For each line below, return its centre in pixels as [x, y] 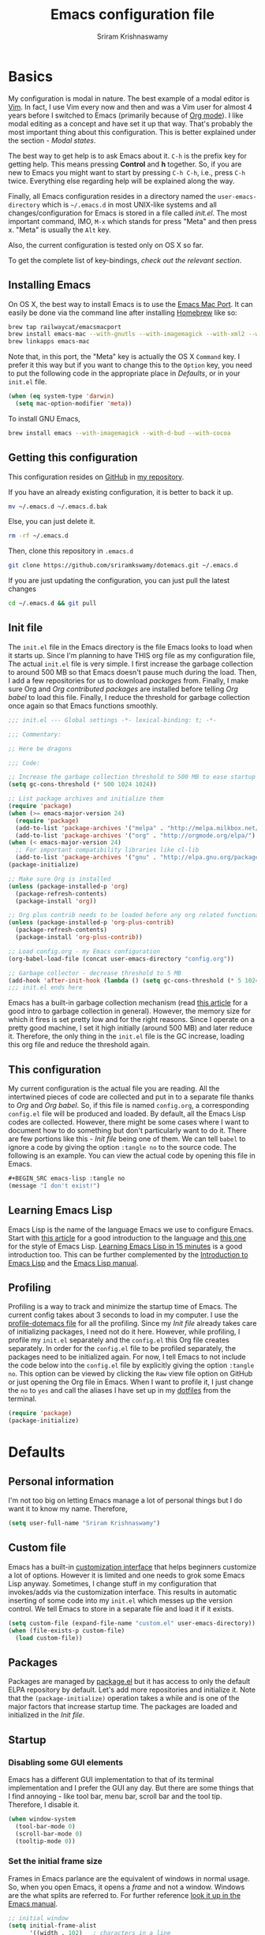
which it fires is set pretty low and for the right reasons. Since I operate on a [131, 1020]
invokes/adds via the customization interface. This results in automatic [123, 1592]
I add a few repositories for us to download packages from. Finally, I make [129, 680]
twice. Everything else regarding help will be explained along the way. [121, 181]
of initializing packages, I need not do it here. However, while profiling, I [124, 1332]
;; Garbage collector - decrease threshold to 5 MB [95, 973]
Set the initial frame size [55, 1862]
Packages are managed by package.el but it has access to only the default [129, 1682]
